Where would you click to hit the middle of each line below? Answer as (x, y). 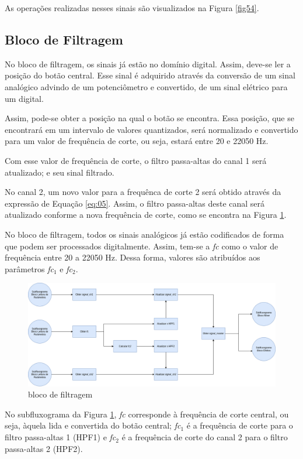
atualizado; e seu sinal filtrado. (60, 172)
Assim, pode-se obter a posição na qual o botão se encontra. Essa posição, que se (149, 118)
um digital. (24, 98)
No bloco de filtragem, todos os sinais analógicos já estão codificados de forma (144, 234)
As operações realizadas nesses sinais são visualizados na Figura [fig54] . (132, 8)
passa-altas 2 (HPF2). (44, 448)
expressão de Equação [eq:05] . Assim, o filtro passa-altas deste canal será (135, 203)
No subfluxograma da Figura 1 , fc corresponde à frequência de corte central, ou (147, 414)
